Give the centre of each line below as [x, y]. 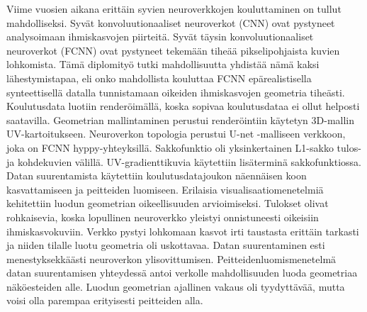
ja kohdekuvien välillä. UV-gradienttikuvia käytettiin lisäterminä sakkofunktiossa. [184, 161]
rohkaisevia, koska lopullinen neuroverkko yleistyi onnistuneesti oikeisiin [163, 217]
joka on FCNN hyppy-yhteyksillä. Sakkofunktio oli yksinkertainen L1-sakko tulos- [184, 147]
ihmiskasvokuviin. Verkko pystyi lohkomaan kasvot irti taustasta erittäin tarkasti [183, 231]
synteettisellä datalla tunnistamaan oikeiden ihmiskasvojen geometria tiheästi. [176, 92]
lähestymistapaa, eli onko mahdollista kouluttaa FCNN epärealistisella [159, 78]
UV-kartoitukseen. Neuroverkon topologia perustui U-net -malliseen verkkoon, [176, 134]
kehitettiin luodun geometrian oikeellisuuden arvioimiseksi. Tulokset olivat [168, 203]
